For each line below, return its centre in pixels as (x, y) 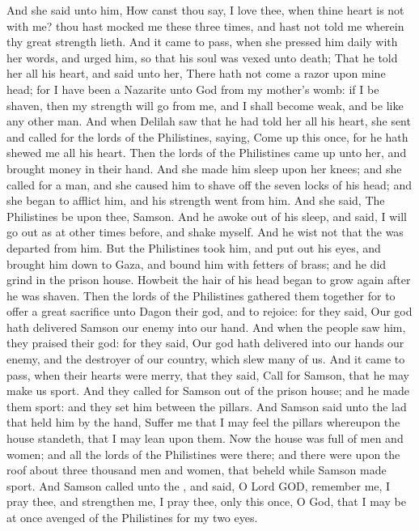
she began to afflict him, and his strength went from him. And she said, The (196, 200)
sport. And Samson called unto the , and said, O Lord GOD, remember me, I (199, 485)
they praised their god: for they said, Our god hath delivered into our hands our (205, 343)
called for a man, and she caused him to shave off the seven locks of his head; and (209, 184)
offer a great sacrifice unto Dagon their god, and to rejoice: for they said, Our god (209, 311)
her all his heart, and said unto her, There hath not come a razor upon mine (196, 73)
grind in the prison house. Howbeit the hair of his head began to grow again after (209, 280)
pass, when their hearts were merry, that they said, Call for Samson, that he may (208, 374)
